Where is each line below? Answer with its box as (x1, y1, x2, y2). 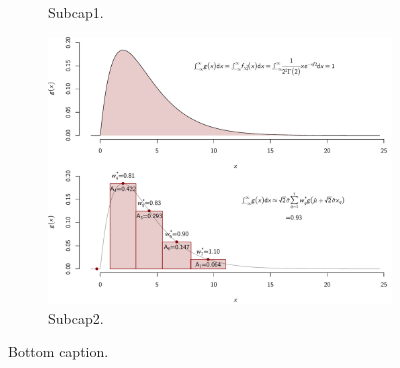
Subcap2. (48, 307, 104, 328)
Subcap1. (48, 2, 104, 22)
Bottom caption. (8, 341, 109, 362)
